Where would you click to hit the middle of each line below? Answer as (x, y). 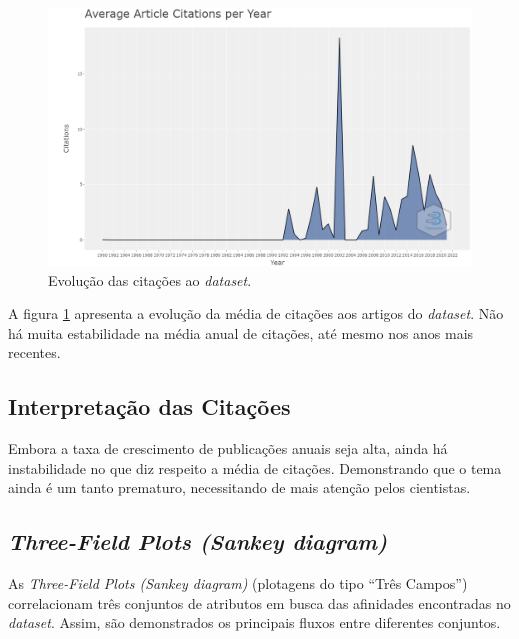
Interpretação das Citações (149, 406)
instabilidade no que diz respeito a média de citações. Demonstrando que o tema (255, 467)
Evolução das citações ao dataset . (150, 279)
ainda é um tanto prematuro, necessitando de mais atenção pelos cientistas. (239, 487)
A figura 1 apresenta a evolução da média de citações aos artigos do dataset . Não (256, 313)
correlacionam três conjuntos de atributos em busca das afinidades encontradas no (259, 602)
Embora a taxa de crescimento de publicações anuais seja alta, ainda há (228, 448)
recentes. (34, 352)
